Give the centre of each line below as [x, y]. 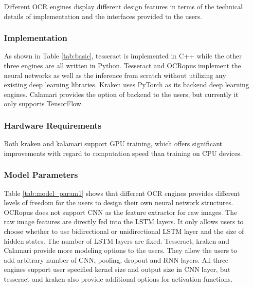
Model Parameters [41, 175]
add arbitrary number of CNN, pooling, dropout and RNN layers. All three [116, 259]
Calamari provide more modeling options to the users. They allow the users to [121, 250]
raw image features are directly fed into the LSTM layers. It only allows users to [124, 221]
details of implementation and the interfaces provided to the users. [103, 16]
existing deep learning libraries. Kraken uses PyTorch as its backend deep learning [126, 85]
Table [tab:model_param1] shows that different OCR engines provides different [122, 193]
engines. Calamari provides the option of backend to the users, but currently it [121, 94]
